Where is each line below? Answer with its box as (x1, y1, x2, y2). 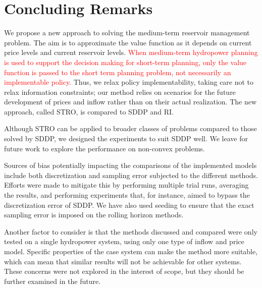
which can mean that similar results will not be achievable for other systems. (4, 256, 242, 266)
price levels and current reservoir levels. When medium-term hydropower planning (4, 47, 258, 57)
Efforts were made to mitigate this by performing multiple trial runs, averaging (4, 180, 249, 190)
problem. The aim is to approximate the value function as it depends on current (4, 37, 252, 47)
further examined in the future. (4, 275, 101, 286)
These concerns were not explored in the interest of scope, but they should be (4, 266, 244, 276)
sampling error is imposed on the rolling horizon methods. (4, 209, 184, 220)
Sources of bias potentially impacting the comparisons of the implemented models (4, 160, 257, 170)
